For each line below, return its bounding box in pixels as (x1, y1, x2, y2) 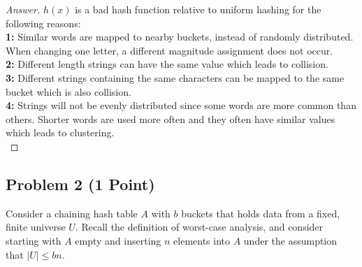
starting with (6, 233, 61, 247)
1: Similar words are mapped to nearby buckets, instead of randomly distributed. (6, 29, 354, 44)
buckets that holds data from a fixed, (181, 205, 340, 220)
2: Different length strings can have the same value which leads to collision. (6, 57, 328, 71)
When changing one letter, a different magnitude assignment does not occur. (6, 43, 333, 57)
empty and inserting (75, 233, 161, 247)
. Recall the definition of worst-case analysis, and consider (75, 219, 324, 234)
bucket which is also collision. (6, 84, 131, 99)
